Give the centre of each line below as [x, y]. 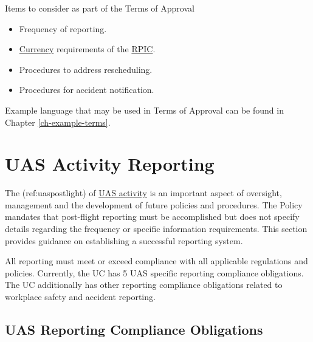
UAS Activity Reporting [110, 164]
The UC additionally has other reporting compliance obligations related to [144, 285]
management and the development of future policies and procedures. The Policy [154, 204]
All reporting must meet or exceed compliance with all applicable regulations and [156, 261]
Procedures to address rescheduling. [86, 69]
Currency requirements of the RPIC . [87, 49]
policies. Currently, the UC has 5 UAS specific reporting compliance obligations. [154, 272]
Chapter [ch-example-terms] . [58, 122]
